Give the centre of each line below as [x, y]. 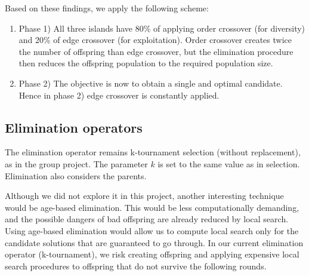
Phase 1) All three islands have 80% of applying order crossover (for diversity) [162, 28]
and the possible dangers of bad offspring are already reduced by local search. [147, 219]
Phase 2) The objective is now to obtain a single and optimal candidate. [151, 83]
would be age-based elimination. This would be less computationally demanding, [152, 207]
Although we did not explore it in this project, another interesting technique [144, 196]
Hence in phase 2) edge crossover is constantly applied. [119, 95]
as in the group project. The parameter [76, 163]
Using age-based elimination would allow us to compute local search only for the [152, 230]
